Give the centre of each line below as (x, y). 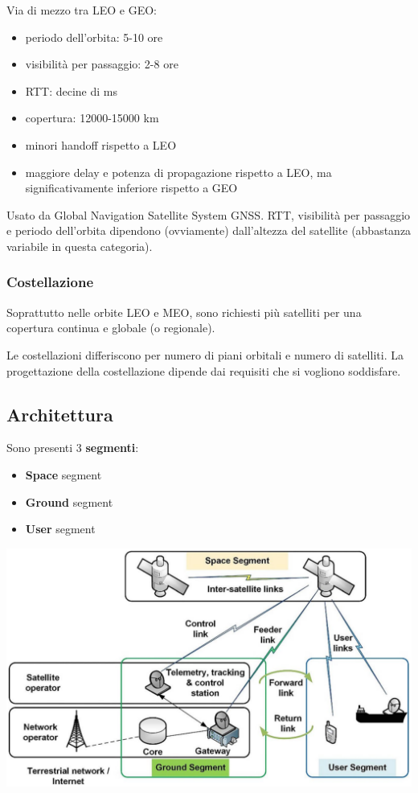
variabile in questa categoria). (80, 246)
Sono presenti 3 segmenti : (73, 448)
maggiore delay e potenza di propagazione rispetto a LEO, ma (178, 172)
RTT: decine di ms (71, 90)
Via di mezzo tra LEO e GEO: (82, 10)
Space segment (64, 474)
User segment (60, 529)
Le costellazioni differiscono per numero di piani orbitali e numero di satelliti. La (205, 354)
